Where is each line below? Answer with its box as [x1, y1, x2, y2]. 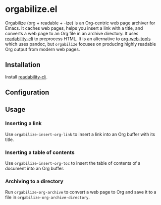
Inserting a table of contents [5, 149, 75, 156]
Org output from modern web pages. [5, 46, 80, 52]
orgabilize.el [5, 3, 58, 15]
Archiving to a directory [5, 178, 63, 185]
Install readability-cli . [5, 73, 48, 80]
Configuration [5, 88, 50, 97]
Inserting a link [5, 120, 42, 127]
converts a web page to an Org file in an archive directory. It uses [5, 30, 139, 36]
